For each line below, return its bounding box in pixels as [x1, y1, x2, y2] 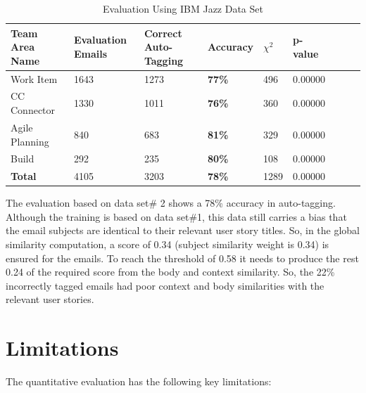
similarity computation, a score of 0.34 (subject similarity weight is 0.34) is [6, 237, 329, 252]
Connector [11, 103, 56, 117]
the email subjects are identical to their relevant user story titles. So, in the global [6, 223, 360, 238]
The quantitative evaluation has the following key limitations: [6, 374, 272, 389]
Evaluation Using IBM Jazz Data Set [103, 1, 263, 15]
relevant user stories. [6, 292, 94, 307]
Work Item [11, 71, 58, 86]
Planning [11, 134, 49, 148]
